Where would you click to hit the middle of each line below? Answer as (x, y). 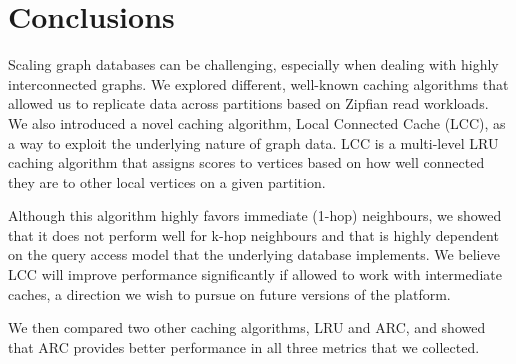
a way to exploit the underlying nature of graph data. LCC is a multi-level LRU (253, 142)
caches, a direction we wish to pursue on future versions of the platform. (229, 293)
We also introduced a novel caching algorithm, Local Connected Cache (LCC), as (257, 122)
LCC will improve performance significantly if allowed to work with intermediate (255, 274)
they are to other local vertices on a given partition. (167, 181)
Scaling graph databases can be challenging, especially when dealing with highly (253, 64)
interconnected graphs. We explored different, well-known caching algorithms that (258, 83)
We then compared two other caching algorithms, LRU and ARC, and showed (247, 327)
